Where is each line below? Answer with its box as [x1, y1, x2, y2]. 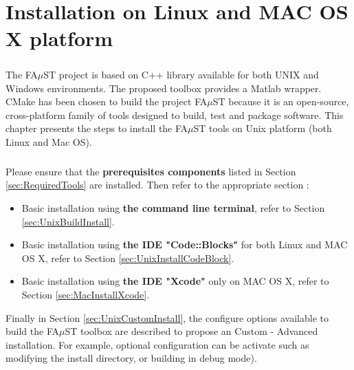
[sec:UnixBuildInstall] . [21, 214, 115, 228]
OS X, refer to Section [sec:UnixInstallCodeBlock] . [21, 250, 234, 265]
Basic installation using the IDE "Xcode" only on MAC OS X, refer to [21, 274, 329, 288]
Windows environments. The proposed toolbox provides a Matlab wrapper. [5, 80, 322, 95]
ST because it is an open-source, [212, 94, 349, 109]
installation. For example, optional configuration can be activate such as [5, 337, 309, 351]
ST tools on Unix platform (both [193, 121, 332, 135]
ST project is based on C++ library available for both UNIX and [43, 67, 319, 81]
